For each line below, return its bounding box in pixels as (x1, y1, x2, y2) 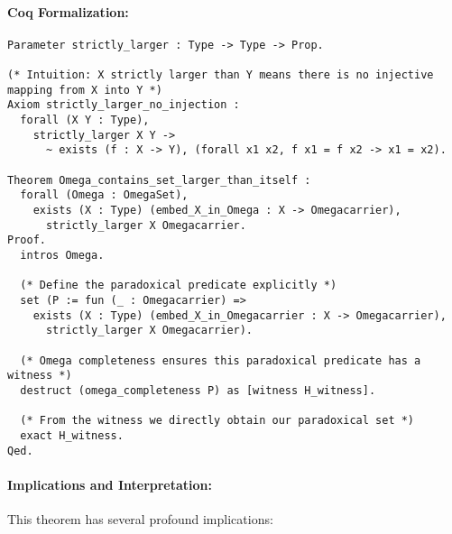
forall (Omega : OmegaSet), (20, 189, 189, 202)
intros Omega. (20, 248, 105, 262)
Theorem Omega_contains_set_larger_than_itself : (7, 173, 311, 187)
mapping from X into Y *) (7, 83, 162, 97)
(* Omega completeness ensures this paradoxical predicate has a (20, 354, 421, 367)
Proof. (7, 234, 46, 247)
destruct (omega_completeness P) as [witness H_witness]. (20, 383, 376, 397)
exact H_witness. (20, 428, 124, 442)
